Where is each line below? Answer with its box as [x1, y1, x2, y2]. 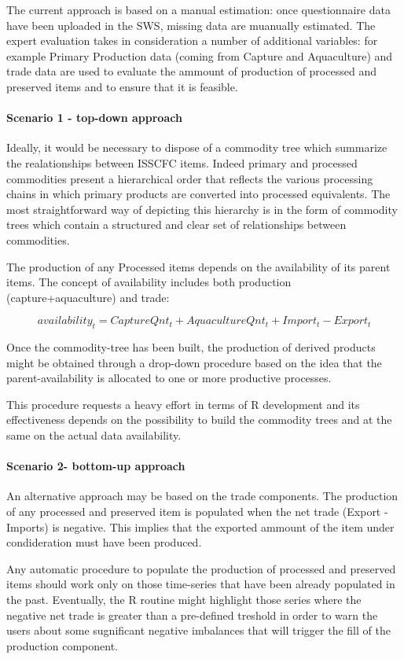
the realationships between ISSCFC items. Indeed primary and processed [6, 154, 358, 171]
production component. [6, 637, 119, 653]
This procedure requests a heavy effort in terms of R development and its [6, 396, 360, 412]
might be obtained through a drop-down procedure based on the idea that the [6, 354, 382, 370]
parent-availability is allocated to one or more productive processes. [6, 370, 332, 386]
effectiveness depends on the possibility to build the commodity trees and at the [6, 411, 392, 428]
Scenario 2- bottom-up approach [6, 458, 185, 474]
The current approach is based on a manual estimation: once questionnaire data [6, 2, 391, 17]
